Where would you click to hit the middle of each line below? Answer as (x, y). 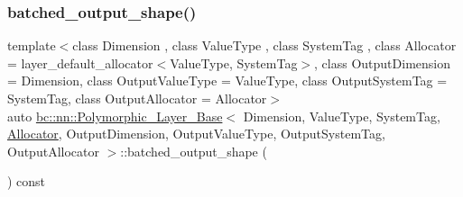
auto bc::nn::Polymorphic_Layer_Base (115, 116)
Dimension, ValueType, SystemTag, (342, 116)
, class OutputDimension (382, 63)
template (32, 45)
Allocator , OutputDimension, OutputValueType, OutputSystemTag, (196, 134)
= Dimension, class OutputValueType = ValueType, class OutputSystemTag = (227, 81)
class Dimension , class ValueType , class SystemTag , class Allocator (264, 45)
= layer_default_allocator (80, 63)
